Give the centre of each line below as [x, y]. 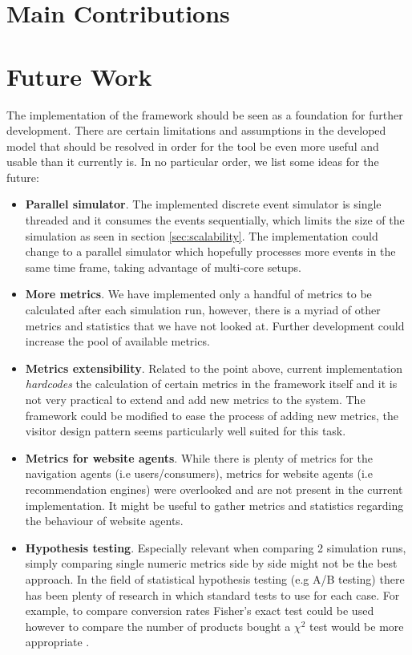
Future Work [79, 76]
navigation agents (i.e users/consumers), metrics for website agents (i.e [199, 473]
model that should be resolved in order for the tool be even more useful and [193, 146]
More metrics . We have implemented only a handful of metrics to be [198, 294]
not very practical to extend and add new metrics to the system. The [195, 399]
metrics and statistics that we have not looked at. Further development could [215, 325]
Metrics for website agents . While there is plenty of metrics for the [199, 457]
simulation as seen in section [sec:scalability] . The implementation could [202, 235]
